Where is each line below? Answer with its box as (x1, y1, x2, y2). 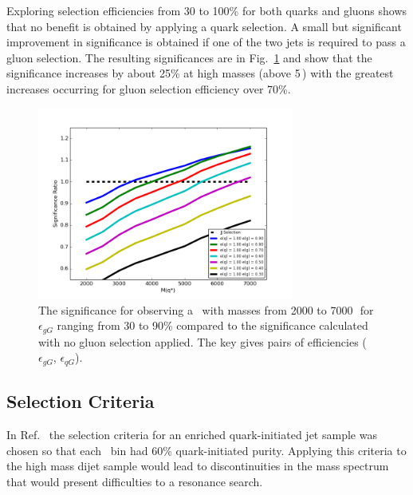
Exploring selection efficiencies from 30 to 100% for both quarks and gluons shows (6, 2, 407, 18)
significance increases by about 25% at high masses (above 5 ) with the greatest (6, 65, 394, 81)
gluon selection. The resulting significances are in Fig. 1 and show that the (6, 49, 372, 65)
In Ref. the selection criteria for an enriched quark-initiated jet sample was (6, 426, 377, 442)
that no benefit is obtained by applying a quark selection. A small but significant (6, 18, 402, 34)
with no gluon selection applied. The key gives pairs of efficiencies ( (38, 333, 367, 350)
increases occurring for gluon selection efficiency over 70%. (6, 80, 291, 97)
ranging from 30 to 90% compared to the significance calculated (57, 317, 368, 334)
